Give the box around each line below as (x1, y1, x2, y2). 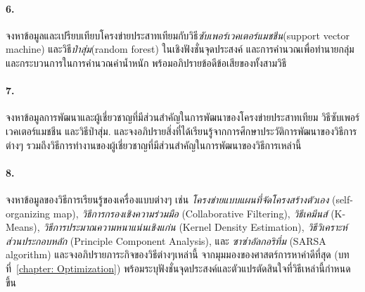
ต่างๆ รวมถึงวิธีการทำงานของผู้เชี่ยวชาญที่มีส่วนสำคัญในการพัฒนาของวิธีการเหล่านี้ (6, 137, 302, 152)
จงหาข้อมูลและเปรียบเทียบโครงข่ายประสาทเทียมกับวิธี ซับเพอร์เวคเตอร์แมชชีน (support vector (6, 27, 350, 42)
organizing (6, 205, 51, 220)
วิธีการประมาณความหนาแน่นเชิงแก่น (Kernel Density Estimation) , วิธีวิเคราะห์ (43, 220, 347, 234)
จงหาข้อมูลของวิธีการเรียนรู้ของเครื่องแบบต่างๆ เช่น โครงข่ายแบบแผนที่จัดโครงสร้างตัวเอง (6, 191, 329, 206)
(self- (331, 191, 353, 206)
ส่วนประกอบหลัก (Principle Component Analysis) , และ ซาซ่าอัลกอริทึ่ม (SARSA (6, 233, 326, 248)
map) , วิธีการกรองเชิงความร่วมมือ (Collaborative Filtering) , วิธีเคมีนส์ (53, 205, 328, 220)
